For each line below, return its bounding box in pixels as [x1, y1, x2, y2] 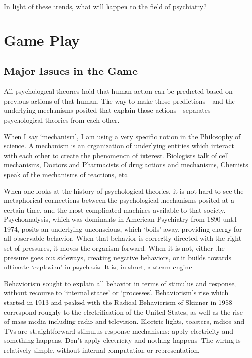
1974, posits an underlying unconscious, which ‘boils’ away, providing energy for [4, 223, 242, 233]
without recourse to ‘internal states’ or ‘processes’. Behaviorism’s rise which [4, 287, 229, 298]
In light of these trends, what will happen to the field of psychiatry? [4, 1, 207, 11]
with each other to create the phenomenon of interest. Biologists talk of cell [4, 150, 229, 160]
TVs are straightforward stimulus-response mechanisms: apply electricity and [4, 325, 234, 336]
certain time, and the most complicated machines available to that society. [4, 204, 226, 215]
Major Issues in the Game [4, 63, 138, 78]
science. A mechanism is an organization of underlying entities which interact [4, 141, 234, 151]
